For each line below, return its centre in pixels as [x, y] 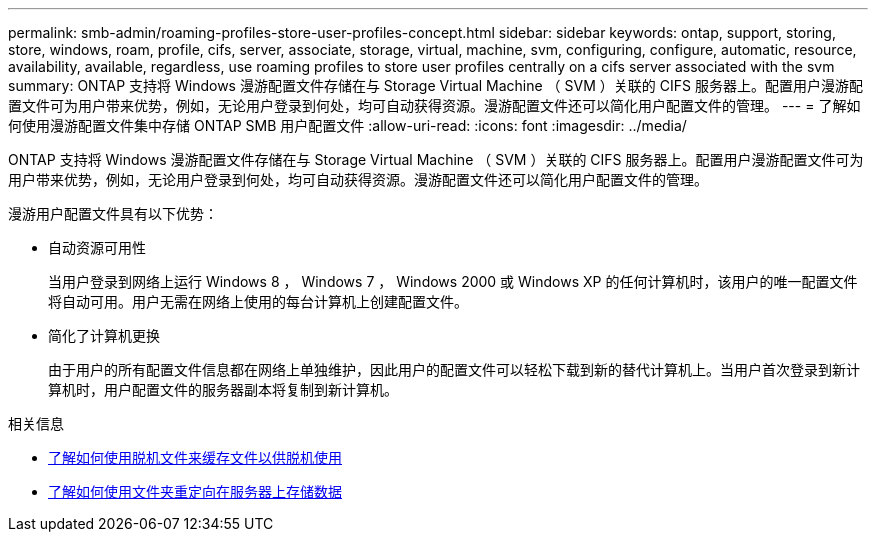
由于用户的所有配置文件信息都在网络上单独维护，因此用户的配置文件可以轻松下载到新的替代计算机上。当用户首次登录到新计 [454, 369]
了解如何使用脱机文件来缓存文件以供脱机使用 [195, 457]
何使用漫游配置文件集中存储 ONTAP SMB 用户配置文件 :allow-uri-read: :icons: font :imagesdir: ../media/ [347, 125]
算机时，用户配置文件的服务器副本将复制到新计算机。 [223, 389]
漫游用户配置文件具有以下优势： [113, 213]
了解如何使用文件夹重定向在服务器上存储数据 [195, 491]
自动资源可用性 [97, 247]
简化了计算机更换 [104, 335]
